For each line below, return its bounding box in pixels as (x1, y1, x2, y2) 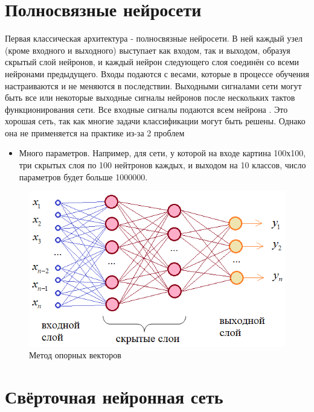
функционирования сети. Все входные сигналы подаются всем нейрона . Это (5, 103, 288, 115)
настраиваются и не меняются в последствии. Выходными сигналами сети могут (5, 79, 302, 92)
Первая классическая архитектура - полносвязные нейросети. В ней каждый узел (5, 32, 303, 45)
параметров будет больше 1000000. (19, 170, 148, 183)
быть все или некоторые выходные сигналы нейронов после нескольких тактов (5, 91, 295, 104)
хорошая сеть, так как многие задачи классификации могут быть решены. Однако (5, 115, 306, 127)
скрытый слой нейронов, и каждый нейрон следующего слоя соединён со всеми (5, 55, 300, 68)
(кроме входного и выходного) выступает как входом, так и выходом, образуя (5, 43, 290, 56)
